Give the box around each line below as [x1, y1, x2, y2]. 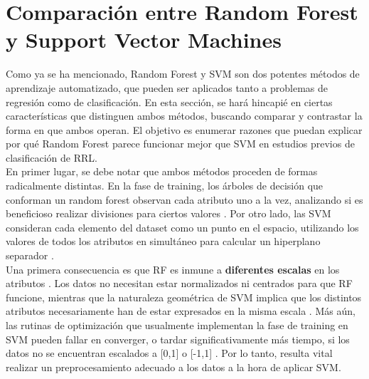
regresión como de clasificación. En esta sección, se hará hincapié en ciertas [6, 94, 333, 109]
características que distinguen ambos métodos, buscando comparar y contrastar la [6, 108, 363, 123]
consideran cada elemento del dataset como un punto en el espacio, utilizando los [6, 219, 359, 234]
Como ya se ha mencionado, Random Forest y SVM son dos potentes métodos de [6, 66, 360, 81]
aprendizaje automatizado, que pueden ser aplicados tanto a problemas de [6, 80, 328, 95]
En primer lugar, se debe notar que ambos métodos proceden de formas [6, 164, 318, 179]
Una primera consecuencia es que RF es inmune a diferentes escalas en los [6, 261, 340, 276]
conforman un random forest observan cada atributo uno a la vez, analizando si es [6, 192, 363, 207]
